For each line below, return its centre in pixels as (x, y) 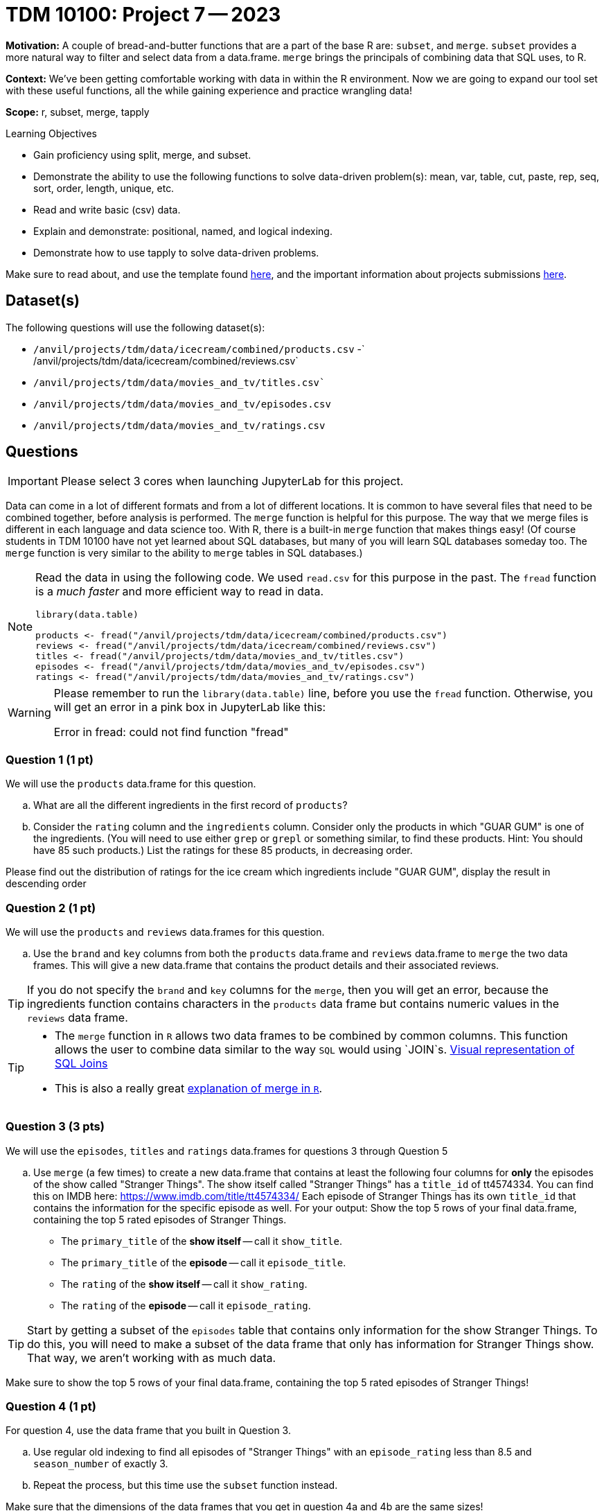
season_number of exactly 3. (101, 1464)
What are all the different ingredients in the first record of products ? (190, 805)
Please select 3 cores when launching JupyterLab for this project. (232, 481)
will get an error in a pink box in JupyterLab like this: (190, 707)
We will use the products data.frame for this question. (131, 784)
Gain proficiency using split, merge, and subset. (142, 155)
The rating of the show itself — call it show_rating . (184, 1284)
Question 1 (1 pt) (50, 759)
